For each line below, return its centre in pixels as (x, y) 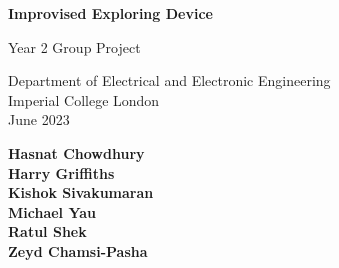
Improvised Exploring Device (110, 13)
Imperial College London (84, 99)
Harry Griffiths (61, 172)
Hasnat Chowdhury (76, 152)
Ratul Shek (47, 231)
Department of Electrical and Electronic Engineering (169, 80)
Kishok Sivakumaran (81, 192)
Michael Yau (52, 211)
